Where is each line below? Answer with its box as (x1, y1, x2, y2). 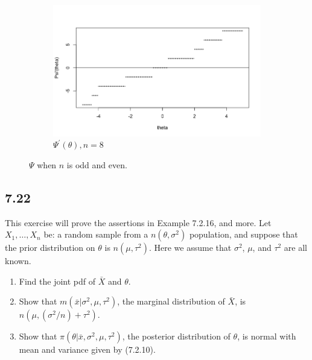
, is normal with (237, 330, 296, 343)
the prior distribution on (5, 241, 95, 254)
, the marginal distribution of (117, 295, 225, 308)
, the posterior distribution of (122, 330, 231, 343)
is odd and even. (66, 158, 127, 171)
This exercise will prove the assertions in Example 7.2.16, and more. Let (5, 216, 272, 229)
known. (5, 254, 31, 267)
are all (284, 241, 307, 254)
